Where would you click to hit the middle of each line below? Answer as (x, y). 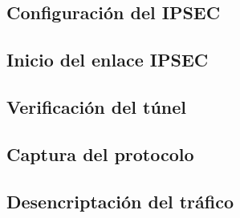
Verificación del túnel (97, 106)
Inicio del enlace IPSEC (108, 60)
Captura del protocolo (100, 153)
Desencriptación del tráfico (120, 201)
